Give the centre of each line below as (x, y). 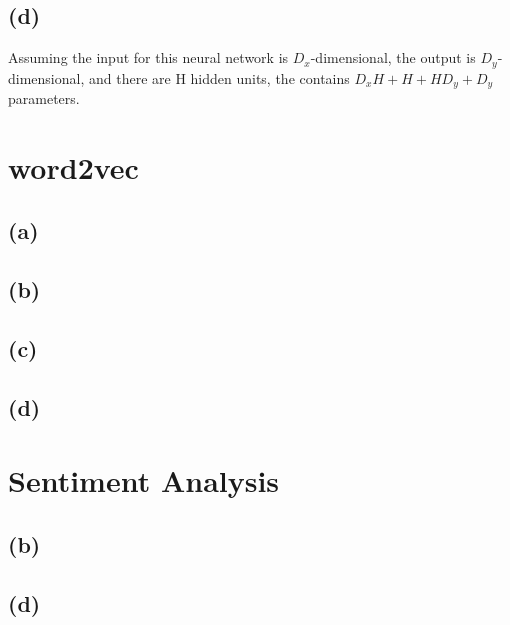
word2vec (73, 166)
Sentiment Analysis (144, 480)
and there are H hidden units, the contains (219, 77)
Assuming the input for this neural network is (148, 57)
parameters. (44, 98)
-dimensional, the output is (393, 57)
